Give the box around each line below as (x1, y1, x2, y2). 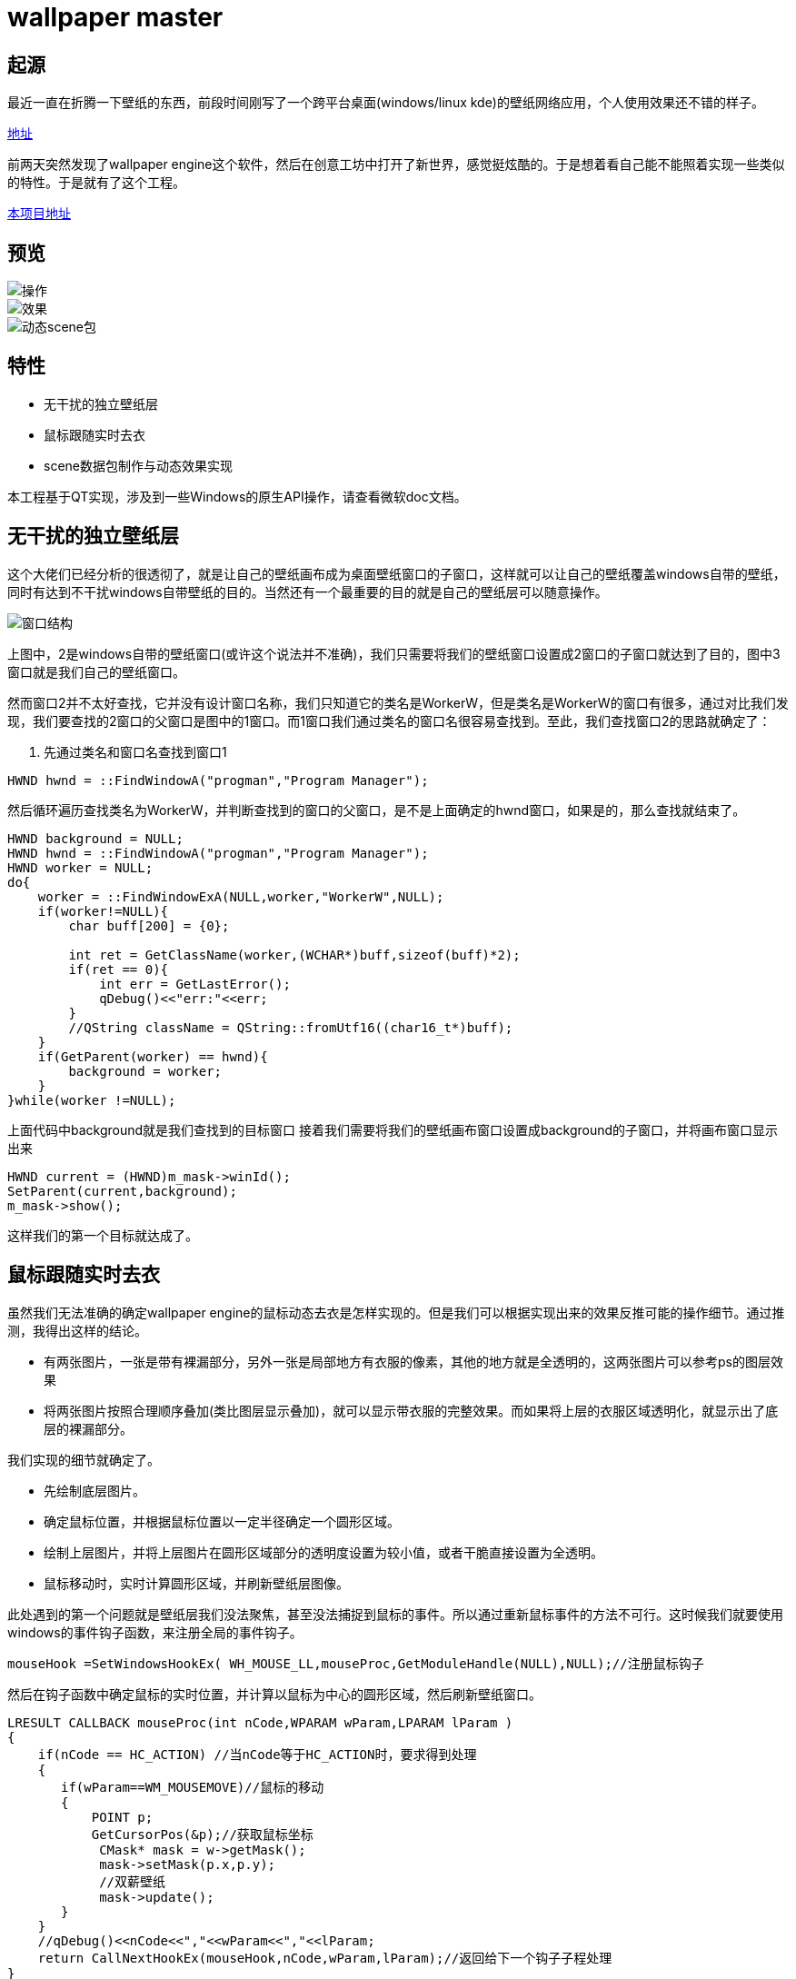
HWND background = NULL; (7, 830, 184, 846)
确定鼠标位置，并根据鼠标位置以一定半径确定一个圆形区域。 (44, 1513, 400, 1529)
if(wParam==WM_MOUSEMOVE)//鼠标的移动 (61, 1779, 324, 1795)
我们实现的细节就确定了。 (7, 1451, 160, 1467)
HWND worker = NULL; (7, 860, 154, 875)
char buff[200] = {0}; (68, 918, 230, 933)
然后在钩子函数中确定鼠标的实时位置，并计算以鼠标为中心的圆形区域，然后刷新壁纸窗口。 (7, 1686, 542, 1702)
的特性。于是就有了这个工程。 (7, 174, 185, 191)
